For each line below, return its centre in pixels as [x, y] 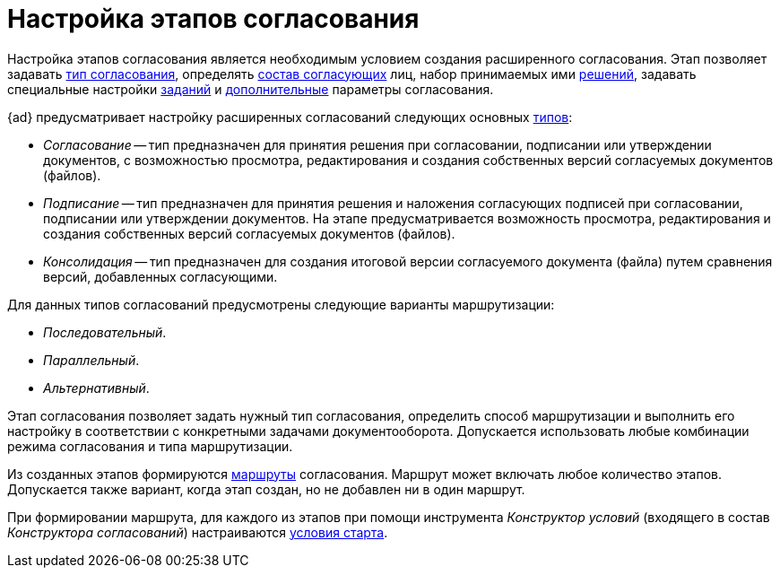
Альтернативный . [96, 388]
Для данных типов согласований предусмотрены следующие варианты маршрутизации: [281, 304]
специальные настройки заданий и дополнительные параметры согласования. [251, 89]
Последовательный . [105, 332]
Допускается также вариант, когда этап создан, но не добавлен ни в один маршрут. [266, 489]
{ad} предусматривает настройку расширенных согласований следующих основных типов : [290, 117]
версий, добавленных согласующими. [160, 276]
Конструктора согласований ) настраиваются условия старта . [198, 532]
